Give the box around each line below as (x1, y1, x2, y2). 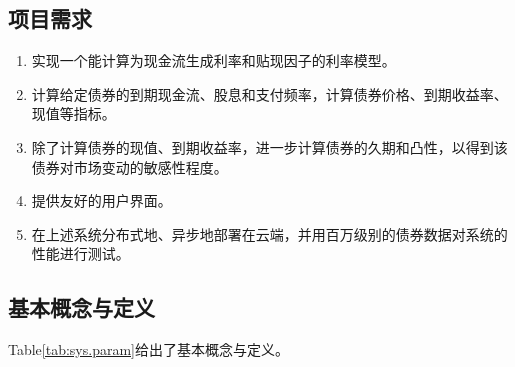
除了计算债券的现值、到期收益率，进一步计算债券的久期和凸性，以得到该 (31, 136, 508, 157)
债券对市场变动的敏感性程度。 (31, 156, 228, 177)
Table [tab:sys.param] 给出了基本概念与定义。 (8, 339, 289, 360)
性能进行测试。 (31, 243, 130, 264)
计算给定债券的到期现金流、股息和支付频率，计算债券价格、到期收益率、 (31, 83, 508, 104)
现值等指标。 (31, 103, 116, 124)
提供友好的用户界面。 (31, 190, 172, 211)
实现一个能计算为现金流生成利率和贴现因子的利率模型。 (31, 50, 396, 71)
